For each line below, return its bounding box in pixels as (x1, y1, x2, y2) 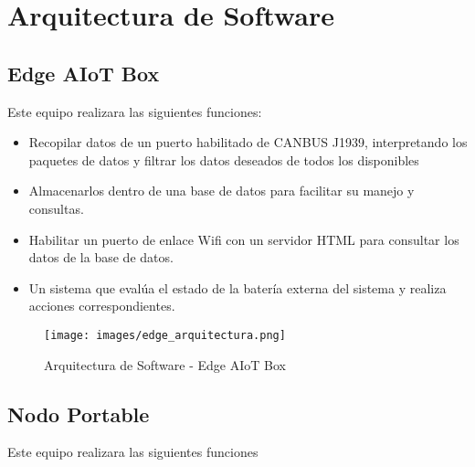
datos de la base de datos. (28, 248, 174, 267)
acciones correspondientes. (28, 296, 175, 315)
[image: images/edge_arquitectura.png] (44, 328, 286, 342)
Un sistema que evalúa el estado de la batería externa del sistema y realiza (28, 278, 447, 297)
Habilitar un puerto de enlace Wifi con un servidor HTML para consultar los (28, 229, 459, 249)
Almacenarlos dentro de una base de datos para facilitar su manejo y (28, 181, 415, 200)
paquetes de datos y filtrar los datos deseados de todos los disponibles (28, 150, 419, 169)
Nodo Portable (7, 399, 150, 428)
